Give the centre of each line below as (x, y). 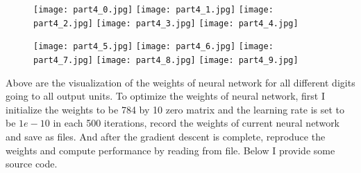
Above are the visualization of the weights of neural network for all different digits (180, 82)
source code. (32, 164)
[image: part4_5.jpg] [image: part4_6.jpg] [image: (153, 47)
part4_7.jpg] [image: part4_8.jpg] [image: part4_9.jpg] (166, 60)
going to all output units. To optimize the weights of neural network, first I (166, 96)
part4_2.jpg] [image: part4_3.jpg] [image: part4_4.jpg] (166, 23)
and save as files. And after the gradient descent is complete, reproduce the (166, 136)
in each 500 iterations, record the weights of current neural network (196, 123)
